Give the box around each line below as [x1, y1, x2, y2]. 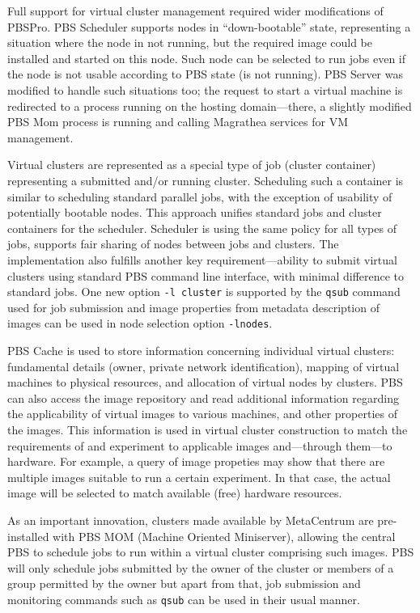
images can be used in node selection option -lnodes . [7, 315, 273, 332]
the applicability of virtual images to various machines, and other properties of [7, 405, 397, 422]
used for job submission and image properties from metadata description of [7, 298, 380, 315]
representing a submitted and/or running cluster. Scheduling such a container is [7, 171, 404, 188]
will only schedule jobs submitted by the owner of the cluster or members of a [7, 559, 394, 576]
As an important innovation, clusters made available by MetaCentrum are [7, 511, 374, 528]
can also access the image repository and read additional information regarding [7, 389, 399, 406]
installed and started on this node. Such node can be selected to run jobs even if [7, 49, 406, 66]
